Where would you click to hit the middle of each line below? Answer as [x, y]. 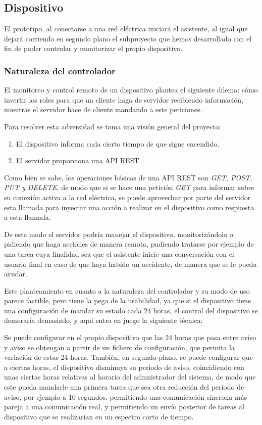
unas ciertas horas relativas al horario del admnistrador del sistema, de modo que [130, 377]
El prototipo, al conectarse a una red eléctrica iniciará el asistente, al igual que [126, 29]
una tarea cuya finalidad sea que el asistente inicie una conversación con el [119, 253]
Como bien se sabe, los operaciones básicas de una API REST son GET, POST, [128, 177]
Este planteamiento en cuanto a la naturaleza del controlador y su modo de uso [127, 290]
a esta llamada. [28, 217]
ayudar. [16, 274]
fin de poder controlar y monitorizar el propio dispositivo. [93, 48]
